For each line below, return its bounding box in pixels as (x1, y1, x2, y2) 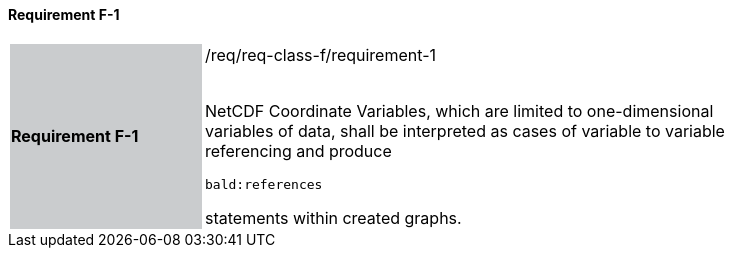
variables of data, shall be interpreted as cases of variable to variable (205, 120, 725, 141)
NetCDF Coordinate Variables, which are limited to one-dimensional (205, 100, 714, 121)
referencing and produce (205, 140, 392, 161)
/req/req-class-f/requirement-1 (205, 44, 437, 65)
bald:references (205, 176, 323, 192)
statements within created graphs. (205, 207, 462, 228)
